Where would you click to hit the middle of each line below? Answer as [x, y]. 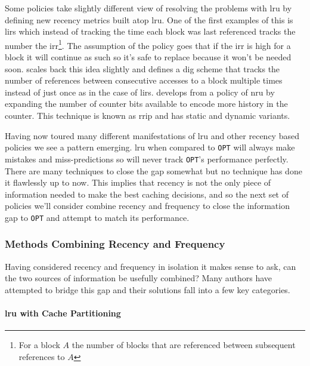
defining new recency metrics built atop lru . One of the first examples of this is [149, 19]
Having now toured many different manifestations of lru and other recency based [152, 135]
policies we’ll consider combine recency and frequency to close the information [147, 206]
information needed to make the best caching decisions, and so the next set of [147, 194]
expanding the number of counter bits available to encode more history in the [146, 104]
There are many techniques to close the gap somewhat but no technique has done [154, 170]
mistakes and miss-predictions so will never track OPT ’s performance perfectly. [147, 159]
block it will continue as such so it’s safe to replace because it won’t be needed [148, 57]
